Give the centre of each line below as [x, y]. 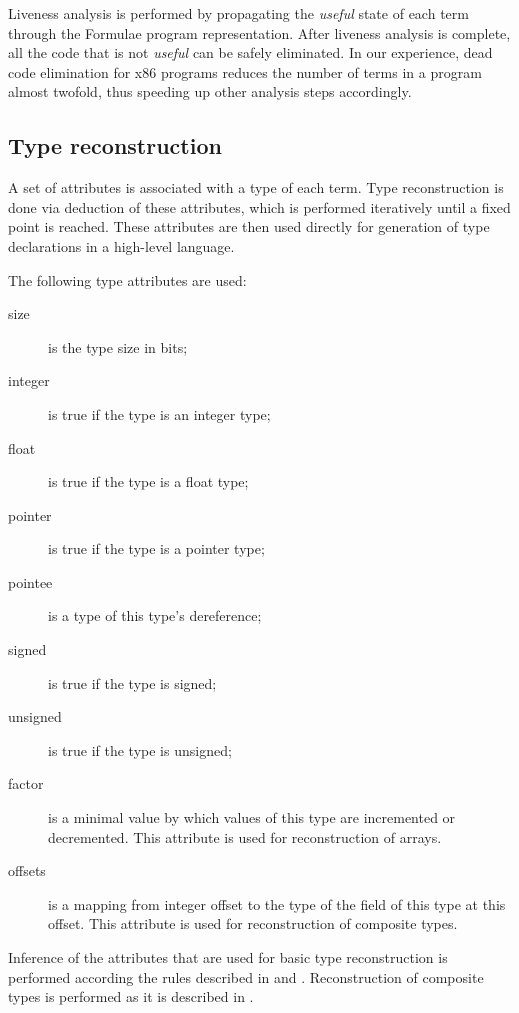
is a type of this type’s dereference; [155, 615]
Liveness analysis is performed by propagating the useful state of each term [238, 13]
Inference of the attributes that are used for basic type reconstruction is [228, 957]
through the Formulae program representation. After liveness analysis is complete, [259, 32]
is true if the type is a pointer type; [156, 548]
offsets [27, 870]
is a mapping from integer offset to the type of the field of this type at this [277, 903]
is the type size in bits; [118, 346]
